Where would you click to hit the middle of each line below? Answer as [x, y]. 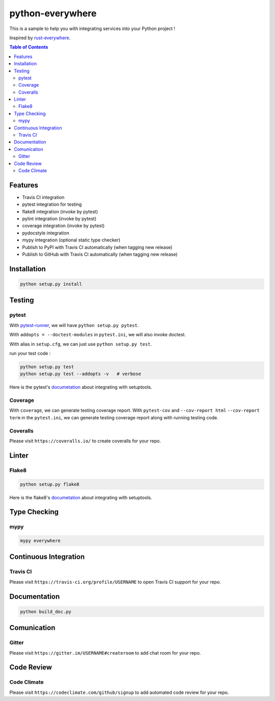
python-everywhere [53, 13]
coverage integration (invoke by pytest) [63, 226]
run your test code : [30, 353]
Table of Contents [29, 47]
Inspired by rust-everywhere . [40, 38]
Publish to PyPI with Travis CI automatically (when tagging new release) [97, 247]
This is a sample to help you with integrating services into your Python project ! [92, 29]
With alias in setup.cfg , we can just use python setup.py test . [81, 344]
